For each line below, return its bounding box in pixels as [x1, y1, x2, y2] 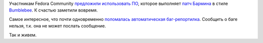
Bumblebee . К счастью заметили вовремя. [9, 7, 98, 13]
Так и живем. [9, 32, 37, 38]
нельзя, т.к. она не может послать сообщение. [9, 23, 106, 29]
